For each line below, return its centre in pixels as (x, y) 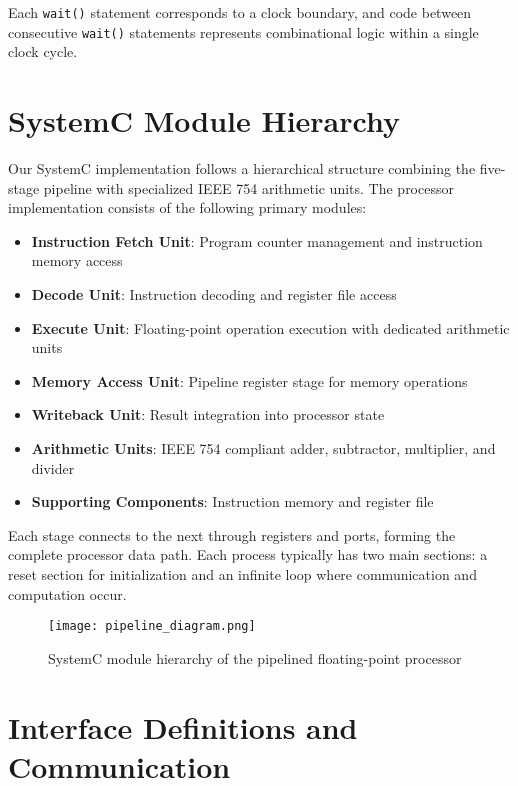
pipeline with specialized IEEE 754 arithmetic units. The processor (248, 187)
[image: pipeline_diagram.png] (152, 626)
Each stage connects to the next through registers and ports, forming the (232, 534)
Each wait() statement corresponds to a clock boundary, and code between (240, 12)
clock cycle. (43, 51)
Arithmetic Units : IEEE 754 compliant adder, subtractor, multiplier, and (263, 447)
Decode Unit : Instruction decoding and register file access (214, 294)
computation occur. (67, 593)
